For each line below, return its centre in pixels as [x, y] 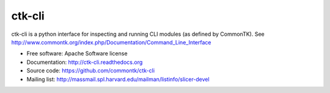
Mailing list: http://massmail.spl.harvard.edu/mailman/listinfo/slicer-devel [118, 79]
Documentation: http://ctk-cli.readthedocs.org [85, 62]
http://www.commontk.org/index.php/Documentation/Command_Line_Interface [111, 42]
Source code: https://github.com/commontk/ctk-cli [91, 71]
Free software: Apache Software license [77, 53]
